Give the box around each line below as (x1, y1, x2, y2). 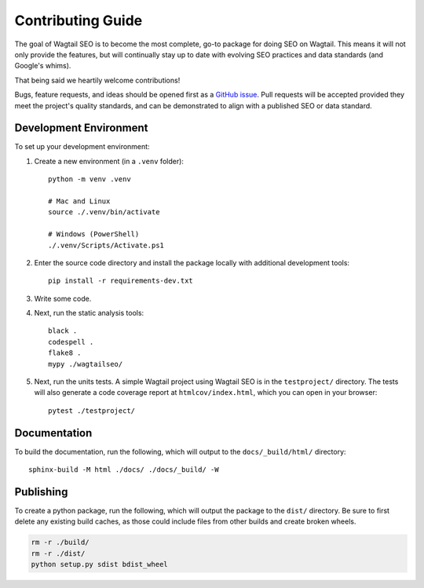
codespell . (48, 338, 94, 346)
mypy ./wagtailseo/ (48, 360, 123, 368)
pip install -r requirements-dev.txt (48, 276, 194, 286)
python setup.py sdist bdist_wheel (31, 560, 168, 569)
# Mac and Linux (48, 196, 111, 206)
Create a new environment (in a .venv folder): (34, 156, 185, 166)
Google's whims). (14, 61, 71, 71)
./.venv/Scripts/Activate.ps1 (48, 240, 165, 250)
